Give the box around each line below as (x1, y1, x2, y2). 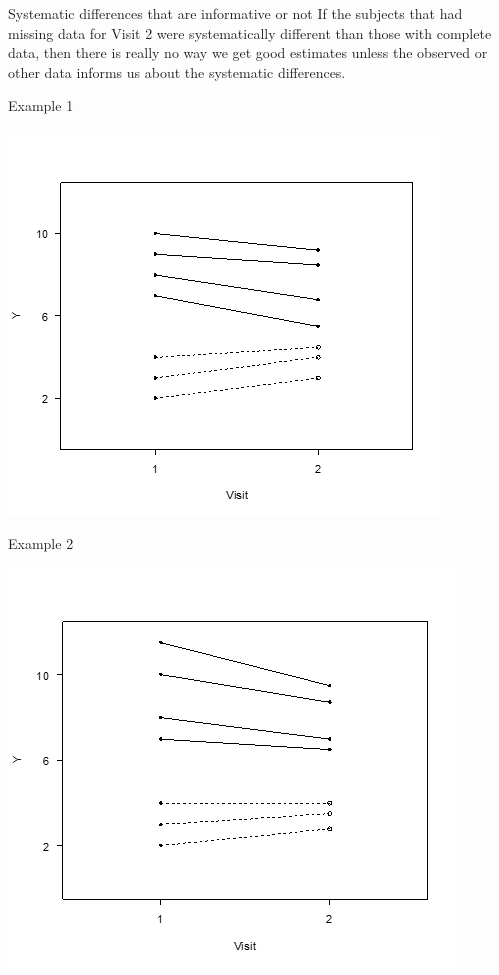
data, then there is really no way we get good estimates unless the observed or (8, 42, 488, 63)
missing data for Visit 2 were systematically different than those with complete (8, 22, 492, 43)
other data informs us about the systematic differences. (8, 61, 346, 82)
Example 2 (8, 532, 74, 553)
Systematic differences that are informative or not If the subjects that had (8, 3, 463, 23)
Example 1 (8, 95, 74, 116)
